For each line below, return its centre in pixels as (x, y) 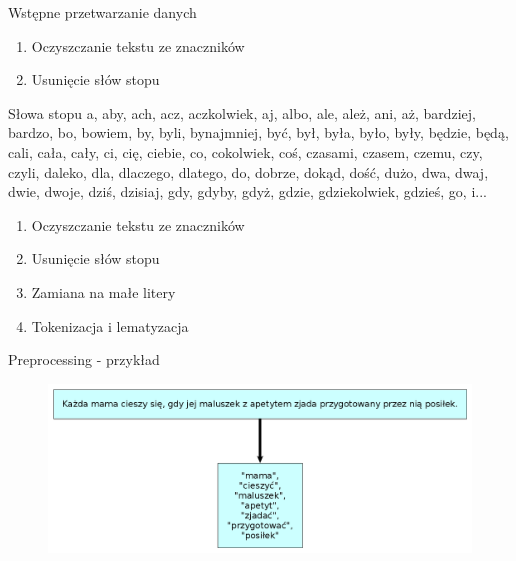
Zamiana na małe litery (103, 291)
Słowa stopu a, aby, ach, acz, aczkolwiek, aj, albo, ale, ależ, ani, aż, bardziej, (242, 112)
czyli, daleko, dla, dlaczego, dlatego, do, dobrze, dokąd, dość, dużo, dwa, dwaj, (248, 171)
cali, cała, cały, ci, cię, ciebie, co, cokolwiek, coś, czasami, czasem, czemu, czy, (245, 151)
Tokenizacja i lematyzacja (110, 325)
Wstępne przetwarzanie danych (102, 12)
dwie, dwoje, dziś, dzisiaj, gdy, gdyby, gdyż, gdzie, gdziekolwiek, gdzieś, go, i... (247, 191)
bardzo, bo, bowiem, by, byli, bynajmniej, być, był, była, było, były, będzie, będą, (258, 132)
